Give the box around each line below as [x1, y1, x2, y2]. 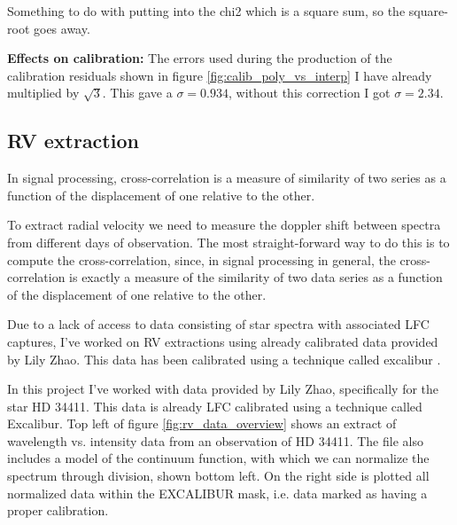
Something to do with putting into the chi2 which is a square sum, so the [7, 2, 406, 20]
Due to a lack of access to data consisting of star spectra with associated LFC [7, 315, 430, 333]
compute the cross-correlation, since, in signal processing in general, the [7, 250, 396, 269]
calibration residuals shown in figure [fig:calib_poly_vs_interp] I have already [7, 66, 432, 84]
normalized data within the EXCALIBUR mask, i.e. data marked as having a [7, 483, 428, 502]
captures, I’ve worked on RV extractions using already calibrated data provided [7, 332, 438, 350]
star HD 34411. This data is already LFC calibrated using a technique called [7, 396, 422, 415]
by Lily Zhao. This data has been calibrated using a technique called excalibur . [7, 349, 441, 368]
